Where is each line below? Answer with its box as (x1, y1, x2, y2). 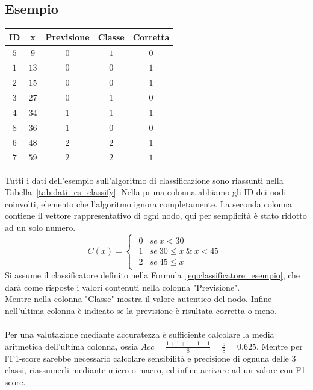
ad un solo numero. (5, 221, 76, 233)
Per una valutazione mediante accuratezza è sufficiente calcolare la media (5, 328, 274, 341)
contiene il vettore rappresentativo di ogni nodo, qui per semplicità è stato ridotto (5, 209, 307, 222)
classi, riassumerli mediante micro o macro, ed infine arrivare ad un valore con (5, 363, 293, 376)
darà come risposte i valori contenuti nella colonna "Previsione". (5, 280, 240, 293)
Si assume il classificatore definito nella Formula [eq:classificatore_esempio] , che (5, 269, 300, 281)
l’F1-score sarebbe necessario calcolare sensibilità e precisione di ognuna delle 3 (5, 351, 296, 364)
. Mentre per (256, 339, 303, 352)
